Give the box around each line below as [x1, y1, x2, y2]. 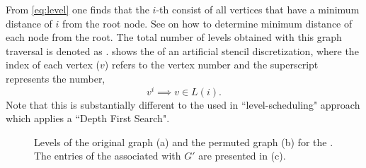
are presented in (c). [198, 148, 286, 163]
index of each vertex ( [6, 57, 101, 72]
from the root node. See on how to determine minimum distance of [62, 16, 353, 30]
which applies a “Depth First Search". [6, 111, 170, 126]
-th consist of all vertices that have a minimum [156, 2, 360, 16]
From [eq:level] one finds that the [6, 2, 149, 16]
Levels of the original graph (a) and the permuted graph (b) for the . [34, 134, 333, 149]
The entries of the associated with [34, 148, 181, 163]
